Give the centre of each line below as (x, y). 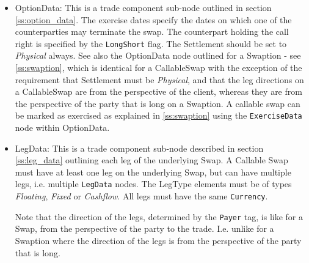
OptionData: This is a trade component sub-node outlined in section (143, 7)
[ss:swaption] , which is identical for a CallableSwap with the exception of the (158, 68)
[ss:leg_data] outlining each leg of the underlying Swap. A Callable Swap (151, 160)
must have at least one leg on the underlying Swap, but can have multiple (153, 172)
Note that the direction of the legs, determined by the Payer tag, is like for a (159, 216)
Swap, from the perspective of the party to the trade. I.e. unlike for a (144, 228)
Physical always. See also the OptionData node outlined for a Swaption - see (158, 55)
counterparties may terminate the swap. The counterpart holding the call (152, 31)
